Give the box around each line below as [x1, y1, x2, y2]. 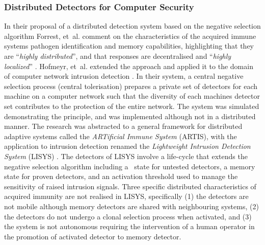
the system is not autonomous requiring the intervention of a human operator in [4, 221, 255, 232]
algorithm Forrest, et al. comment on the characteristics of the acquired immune [4, 30, 256, 41]
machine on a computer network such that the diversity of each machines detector [4, 91, 260, 101]
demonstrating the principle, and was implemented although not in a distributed [4, 110, 256, 121]
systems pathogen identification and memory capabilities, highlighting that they [4, 40, 254, 51]
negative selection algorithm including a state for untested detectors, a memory [4, 161, 255, 171]
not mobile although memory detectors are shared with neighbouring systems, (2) [4, 201, 259, 211]
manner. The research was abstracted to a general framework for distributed [4, 121, 243, 131]
